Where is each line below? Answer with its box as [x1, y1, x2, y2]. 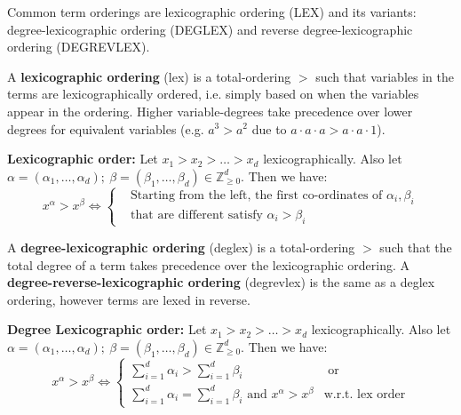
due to [251, 119, 287, 138]
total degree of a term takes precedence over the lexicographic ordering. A [7, 255, 409, 274]
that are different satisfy [131, 208, 263, 221]
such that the [379, 237, 452, 256]
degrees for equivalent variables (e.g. [7, 119, 204, 138]
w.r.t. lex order [323, 387, 406, 401]
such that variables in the [315, 67, 454, 85]
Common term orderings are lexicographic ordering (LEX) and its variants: [7, 3, 417, 20]
